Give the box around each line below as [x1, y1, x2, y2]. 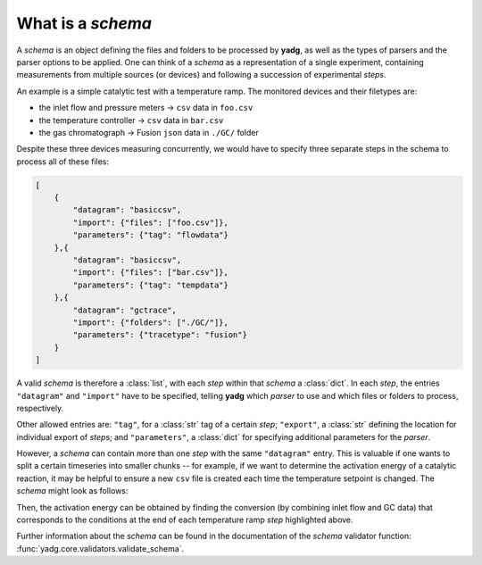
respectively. [16, 403, 64, 413]
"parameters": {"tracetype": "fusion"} [72, 330, 247, 340]
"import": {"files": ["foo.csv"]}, [72, 217, 229, 228]
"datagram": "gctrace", [72, 304, 178, 315]
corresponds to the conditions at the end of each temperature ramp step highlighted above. [16, 514, 353, 526]
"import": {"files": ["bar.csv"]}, [72, 268, 229, 278]
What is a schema [16, 13, 152, 33]
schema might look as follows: [16, 486, 129, 496]
